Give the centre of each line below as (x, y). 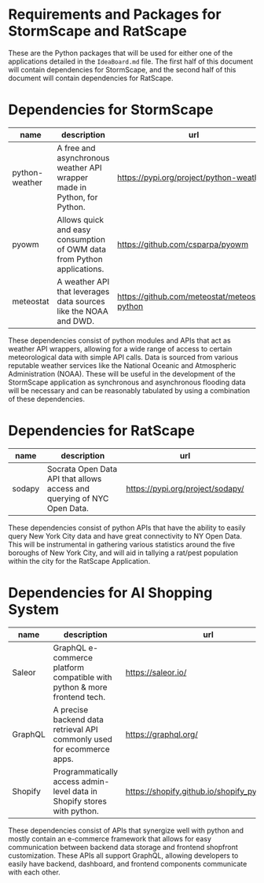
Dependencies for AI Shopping (110, 593)
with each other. (34, 872)
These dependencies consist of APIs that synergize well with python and (126, 830)
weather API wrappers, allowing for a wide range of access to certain (120, 348)
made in (72, 187)
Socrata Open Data (82, 469)
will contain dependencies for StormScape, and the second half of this (122, 69)
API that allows (74, 479)
